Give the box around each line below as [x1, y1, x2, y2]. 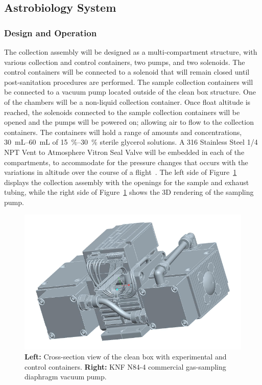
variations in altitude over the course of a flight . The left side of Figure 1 [4, 167, 237, 177]
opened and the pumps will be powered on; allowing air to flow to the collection [4, 117, 254, 127]
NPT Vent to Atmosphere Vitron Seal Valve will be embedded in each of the [4, 146, 245, 157]
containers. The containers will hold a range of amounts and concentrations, [4, 126, 242, 137]
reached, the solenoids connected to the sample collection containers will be [4, 106, 240, 117]
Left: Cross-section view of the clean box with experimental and [25, 351, 227, 362]
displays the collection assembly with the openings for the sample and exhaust [4, 176, 249, 187]
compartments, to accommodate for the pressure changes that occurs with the [4, 156, 248, 167]
